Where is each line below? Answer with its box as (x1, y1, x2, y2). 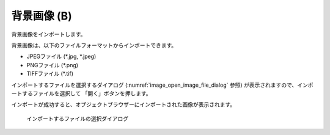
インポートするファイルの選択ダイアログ (26, 115, 128, 122)
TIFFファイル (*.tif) (26, 70, 73, 78)
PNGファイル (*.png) (26, 61, 79, 68)
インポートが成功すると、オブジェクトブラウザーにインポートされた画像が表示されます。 (11, 101, 236, 108)
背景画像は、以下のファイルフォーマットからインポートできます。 (11, 42, 177, 49)
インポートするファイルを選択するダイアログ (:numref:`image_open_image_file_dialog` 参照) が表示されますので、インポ (11, 81, 314, 89)
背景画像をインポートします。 (11, 31, 86, 38)
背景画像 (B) (11, 9, 73, 23)
